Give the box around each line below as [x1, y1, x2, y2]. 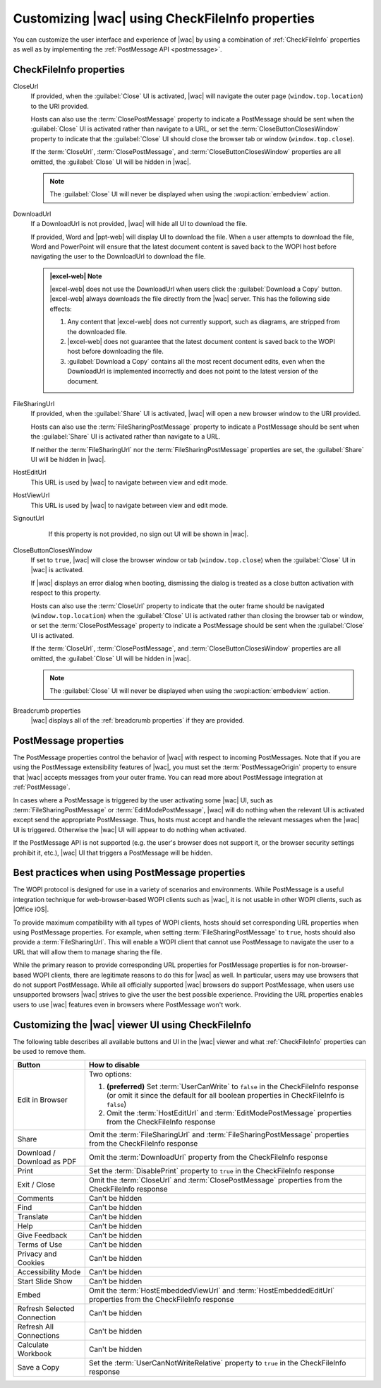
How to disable [88, 1060, 140, 1070]
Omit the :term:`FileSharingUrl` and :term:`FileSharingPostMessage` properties [88, 1130, 349, 1140]
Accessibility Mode [17, 1267, 81, 1277]
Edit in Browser [17, 1095, 68, 1105]
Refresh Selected [17, 1304, 75, 1314]
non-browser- [308, 961, 349, 969]
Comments [17, 1194, 54, 1204]
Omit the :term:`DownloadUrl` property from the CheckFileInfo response [88, 1152, 328, 1162]
